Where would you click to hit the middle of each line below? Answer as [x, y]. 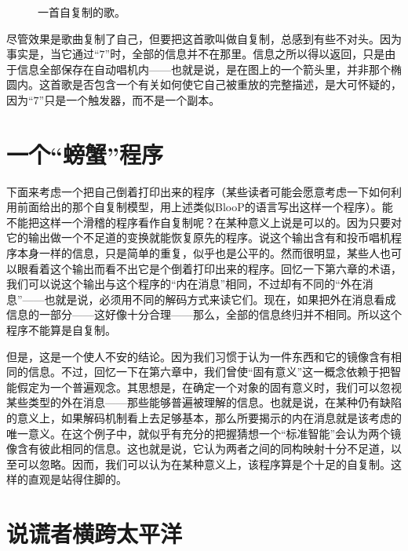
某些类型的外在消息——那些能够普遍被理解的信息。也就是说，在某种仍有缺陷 [204, 402]
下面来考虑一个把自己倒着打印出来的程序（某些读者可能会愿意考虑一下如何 [199, 191]
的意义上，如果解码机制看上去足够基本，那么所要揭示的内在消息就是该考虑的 [204, 418]
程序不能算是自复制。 [61, 330]
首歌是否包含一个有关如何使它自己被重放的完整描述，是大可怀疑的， [226, 84]
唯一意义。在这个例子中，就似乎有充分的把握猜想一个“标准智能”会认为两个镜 [204, 433]
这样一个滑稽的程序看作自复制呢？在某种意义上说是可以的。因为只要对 [220, 222]
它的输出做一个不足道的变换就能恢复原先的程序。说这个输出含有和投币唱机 [199, 237]
